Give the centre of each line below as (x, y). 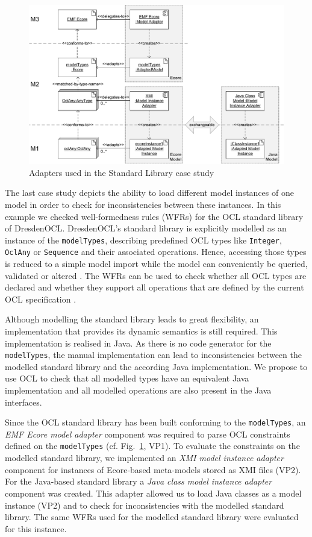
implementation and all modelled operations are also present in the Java (138, 390)
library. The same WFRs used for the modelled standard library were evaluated (152, 517)
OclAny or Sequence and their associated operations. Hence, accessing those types (156, 252)
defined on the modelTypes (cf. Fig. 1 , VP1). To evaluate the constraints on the (152, 446)
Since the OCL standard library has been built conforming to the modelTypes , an (155, 422)
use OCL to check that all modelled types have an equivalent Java (127, 378)
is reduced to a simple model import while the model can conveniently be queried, (156, 264)
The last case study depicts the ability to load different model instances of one (149, 193)
